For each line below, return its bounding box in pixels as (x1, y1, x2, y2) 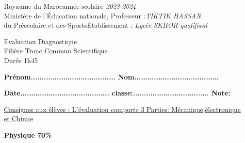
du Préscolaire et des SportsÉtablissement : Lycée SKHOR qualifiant (4, 20, 208, 30)
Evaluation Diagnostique (4, 36, 77, 46)
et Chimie (4, 113, 33, 124)
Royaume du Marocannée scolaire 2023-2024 (4, 1, 136, 11)
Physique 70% (4, 129, 52, 140)
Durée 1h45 (4, 55, 38, 65)
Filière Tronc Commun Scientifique (4, 46, 108, 56)
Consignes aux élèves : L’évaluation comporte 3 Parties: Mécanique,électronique (4, 104, 241, 114)
